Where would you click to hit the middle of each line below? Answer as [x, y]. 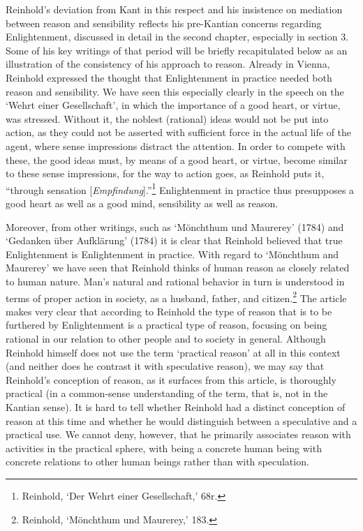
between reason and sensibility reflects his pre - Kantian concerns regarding [164, 23]
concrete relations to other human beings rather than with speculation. [157, 462]
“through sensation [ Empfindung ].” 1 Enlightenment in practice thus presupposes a [180, 188]
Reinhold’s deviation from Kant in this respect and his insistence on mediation [174, 9]
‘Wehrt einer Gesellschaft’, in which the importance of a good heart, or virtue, [173, 105]
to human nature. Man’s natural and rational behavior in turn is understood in [175, 281]
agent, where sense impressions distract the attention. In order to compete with [176, 145]
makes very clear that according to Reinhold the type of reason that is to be [169, 311]
